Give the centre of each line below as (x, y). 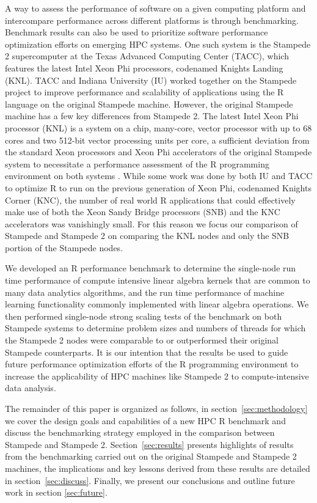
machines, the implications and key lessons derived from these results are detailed (158, 468)
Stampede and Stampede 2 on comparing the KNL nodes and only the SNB (147, 236)
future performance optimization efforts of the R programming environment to (152, 364)
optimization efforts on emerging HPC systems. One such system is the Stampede (158, 44)
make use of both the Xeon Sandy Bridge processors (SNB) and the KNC (143, 212)
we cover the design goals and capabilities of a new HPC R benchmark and (145, 420)
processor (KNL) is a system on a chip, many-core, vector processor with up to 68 (158, 127)
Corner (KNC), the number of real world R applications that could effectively (150, 200)
